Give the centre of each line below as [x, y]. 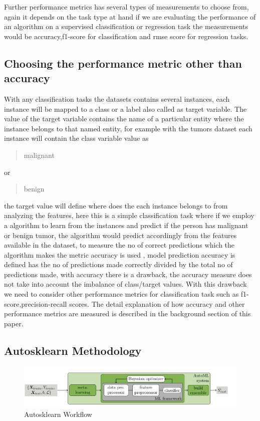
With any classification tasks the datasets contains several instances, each [117, 98]
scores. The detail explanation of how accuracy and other [157, 303]
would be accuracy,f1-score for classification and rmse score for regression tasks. [126, 36]
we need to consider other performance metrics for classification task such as [121, 294]
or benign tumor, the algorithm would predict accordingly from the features [120, 235]
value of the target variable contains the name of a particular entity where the [124, 119]
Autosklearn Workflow [58, 414]
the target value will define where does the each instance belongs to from [116, 205]
